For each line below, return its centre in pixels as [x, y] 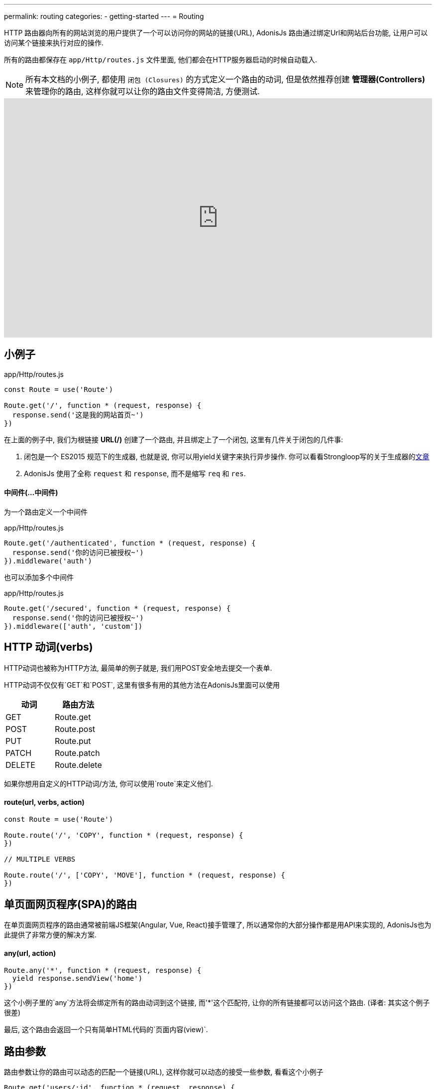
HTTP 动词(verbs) [49, 647]
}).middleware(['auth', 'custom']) [73, 627]
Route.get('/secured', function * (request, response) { [117, 609]
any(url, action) [30, 953]
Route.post [75, 729]
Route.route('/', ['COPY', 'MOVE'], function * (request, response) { [145, 875]
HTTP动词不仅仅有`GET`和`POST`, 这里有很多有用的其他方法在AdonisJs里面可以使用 [142, 685]
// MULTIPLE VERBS [40, 859]
